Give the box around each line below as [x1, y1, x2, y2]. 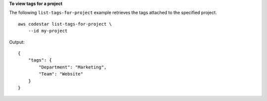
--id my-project [28, 28, 68, 34]
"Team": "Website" [39, 71, 84, 77]
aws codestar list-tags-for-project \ [18, 21, 112, 27]
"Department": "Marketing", [39, 64, 107, 70]
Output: [9, 39, 25, 45]
